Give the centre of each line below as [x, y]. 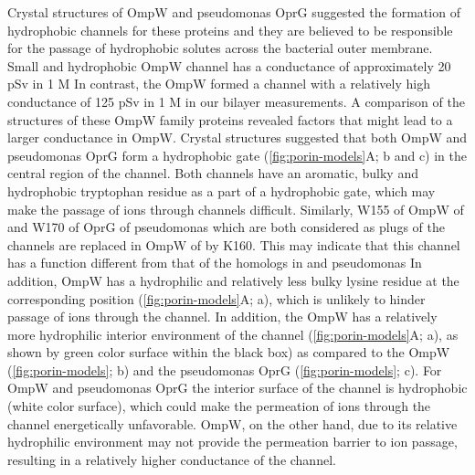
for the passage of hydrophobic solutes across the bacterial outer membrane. [220, 48]
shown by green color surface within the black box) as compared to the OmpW [229, 352]
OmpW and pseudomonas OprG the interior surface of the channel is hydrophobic [237, 388]
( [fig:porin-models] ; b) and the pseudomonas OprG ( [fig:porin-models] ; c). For [225, 369]
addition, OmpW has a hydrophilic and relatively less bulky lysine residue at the [233, 280]
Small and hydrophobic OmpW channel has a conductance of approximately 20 [229, 65]
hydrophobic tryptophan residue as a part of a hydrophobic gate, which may [222, 190]
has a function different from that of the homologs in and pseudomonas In [215, 263]
